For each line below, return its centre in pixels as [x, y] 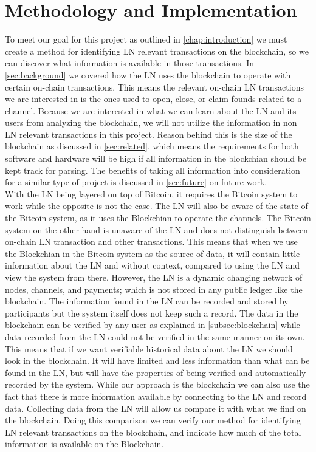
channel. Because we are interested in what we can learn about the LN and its [151, 110]
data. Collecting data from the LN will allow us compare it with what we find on [156, 408]
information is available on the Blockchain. [84, 444]
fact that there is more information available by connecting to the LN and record [156, 396]
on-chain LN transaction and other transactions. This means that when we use [151, 241]
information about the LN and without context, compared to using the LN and [153, 265]
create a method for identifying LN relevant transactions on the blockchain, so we [157, 51]
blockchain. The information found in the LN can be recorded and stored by [147, 301]
